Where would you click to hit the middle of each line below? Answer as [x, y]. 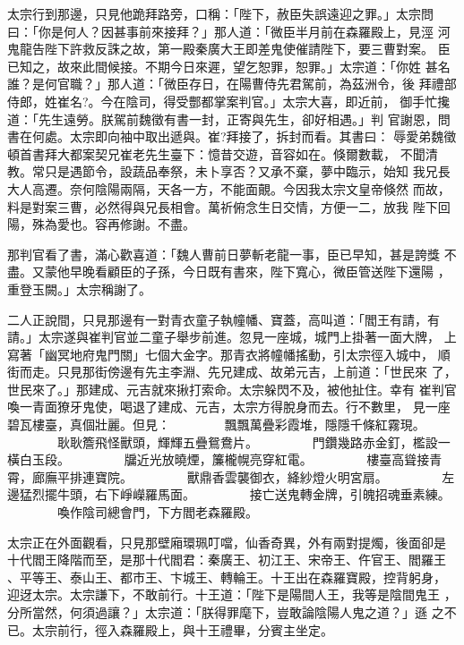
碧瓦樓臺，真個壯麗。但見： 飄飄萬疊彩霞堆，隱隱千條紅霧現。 [216, 424]
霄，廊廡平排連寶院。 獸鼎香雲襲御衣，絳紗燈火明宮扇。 [198, 476]
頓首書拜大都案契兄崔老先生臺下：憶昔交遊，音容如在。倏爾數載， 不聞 [216, 153]
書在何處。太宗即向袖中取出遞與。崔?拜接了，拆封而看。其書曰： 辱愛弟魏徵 [232, 136]
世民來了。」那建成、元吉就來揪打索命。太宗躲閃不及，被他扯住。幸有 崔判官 [232, 389]
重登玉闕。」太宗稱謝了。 [79, 289]
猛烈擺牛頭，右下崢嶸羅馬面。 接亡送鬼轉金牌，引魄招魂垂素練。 [235, 494]
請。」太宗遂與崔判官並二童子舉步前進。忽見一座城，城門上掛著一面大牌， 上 [232, 337]
